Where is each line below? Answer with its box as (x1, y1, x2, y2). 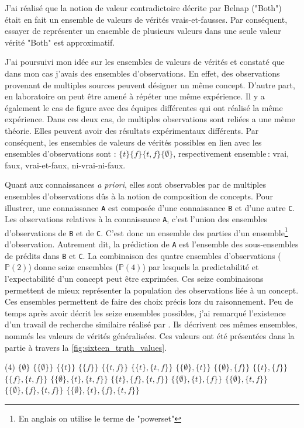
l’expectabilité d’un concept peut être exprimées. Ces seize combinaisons (5, 272, 264, 285)
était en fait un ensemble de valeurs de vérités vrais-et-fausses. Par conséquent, (5, 13, 288, 25)
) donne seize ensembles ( (28, 261, 119, 273)
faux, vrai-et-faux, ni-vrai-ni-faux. (5, 158, 126, 171)
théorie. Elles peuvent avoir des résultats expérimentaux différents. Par (5, 124, 259, 136)
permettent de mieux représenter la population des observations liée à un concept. (5, 284, 299, 296)
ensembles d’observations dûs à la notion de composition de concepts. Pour (5, 189, 273, 202)
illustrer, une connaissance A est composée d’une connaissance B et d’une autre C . (5, 201, 295, 213)
